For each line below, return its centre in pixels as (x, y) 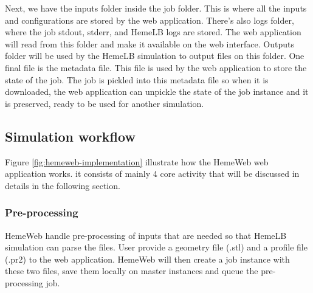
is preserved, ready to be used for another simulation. (105, 103)
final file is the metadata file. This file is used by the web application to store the (156, 67)
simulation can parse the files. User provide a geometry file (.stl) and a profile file (156, 247)
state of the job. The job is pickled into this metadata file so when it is (137, 79)
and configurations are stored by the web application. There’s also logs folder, (150, 20)
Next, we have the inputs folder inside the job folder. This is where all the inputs (156, 8)
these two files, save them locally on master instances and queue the (132, 271)
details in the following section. (63, 185)
